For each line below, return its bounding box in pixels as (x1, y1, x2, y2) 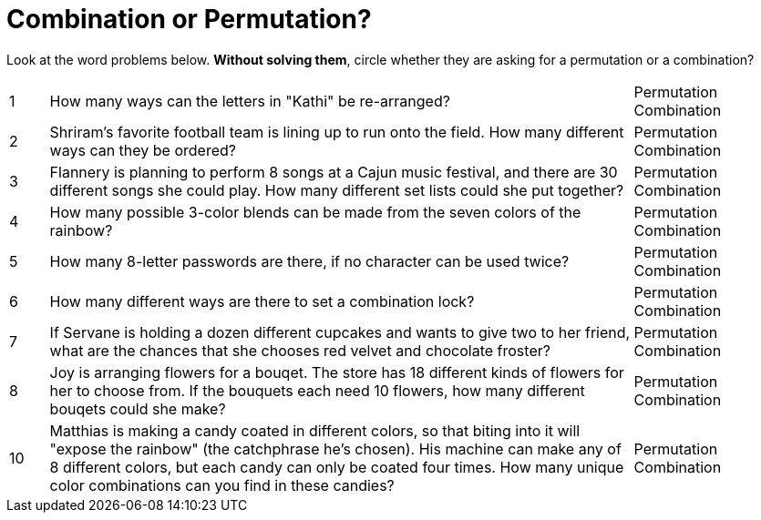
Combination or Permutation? (6, 4, 372, 35)
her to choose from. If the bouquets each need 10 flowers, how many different (49, 381, 585, 400)
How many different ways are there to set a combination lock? (49, 291, 475, 311)
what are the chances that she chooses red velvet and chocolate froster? (49, 341, 550, 360)
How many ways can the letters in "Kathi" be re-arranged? (49, 91, 450, 110)
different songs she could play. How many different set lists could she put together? (49, 180, 624, 199)
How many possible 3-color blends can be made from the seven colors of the (49, 202, 581, 221)
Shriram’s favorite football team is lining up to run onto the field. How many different (49, 122, 624, 141)
